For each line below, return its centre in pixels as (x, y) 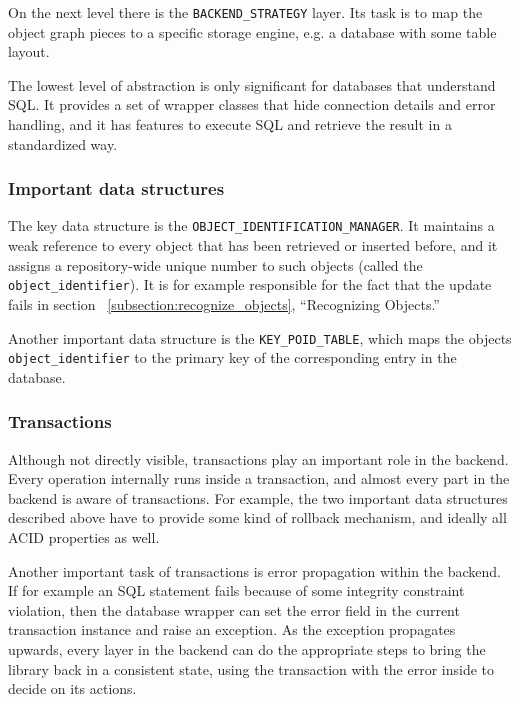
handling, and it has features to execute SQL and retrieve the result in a (230, 124)
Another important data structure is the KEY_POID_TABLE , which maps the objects (260, 337)
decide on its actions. (72, 688)
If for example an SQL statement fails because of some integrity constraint (236, 590)
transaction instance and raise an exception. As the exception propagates (232, 629)
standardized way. (63, 143)
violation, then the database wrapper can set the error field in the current (234, 609)
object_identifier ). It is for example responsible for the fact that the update (250, 284)
